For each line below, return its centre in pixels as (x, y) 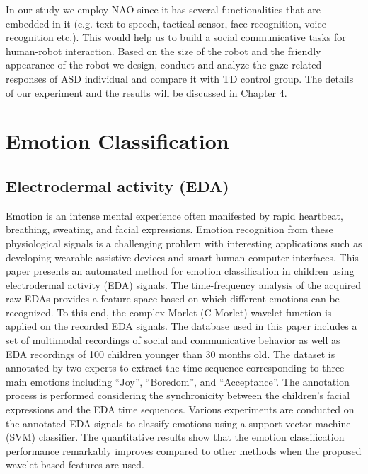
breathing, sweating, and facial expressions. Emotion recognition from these (169, 229)
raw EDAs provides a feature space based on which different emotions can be (173, 298)
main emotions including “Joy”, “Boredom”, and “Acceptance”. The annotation (178, 381)
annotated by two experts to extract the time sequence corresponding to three (175, 368)
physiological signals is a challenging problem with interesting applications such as (184, 243)
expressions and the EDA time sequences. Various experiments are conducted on (180, 409)
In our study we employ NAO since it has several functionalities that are (163, 9)
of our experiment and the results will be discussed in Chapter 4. (146, 92)
